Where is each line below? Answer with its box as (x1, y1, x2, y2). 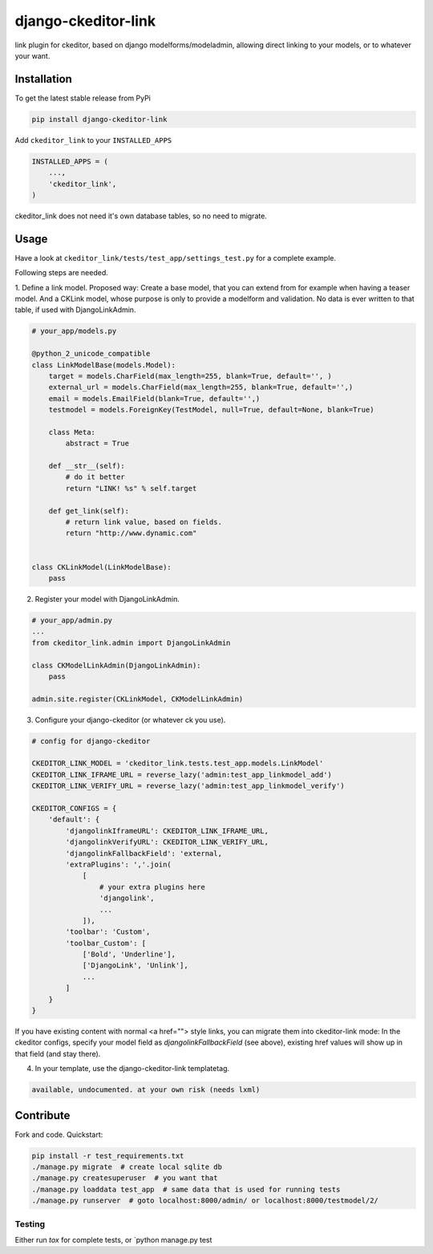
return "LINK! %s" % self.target (65, 484, 197, 493)
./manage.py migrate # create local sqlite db (31, 1163, 222, 1171)
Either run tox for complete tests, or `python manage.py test (14, 1235, 212, 1244)
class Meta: (48, 428, 96, 436)
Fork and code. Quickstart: (14, 1130, 103, 1139)
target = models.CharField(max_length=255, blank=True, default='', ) (48, 371, 333, 380)
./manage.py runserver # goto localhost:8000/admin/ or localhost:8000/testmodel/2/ (31, 1196, 378, 1205)
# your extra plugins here (99, 883, 206, 891)
